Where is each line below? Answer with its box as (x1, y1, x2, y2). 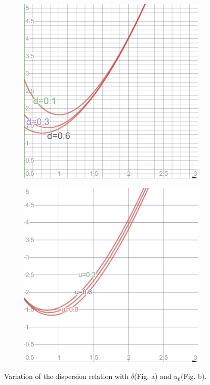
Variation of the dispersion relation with (4, 371, 129, 381)
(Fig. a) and (134, 371, 172, 381)
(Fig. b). (181, 371, 207, 381)
